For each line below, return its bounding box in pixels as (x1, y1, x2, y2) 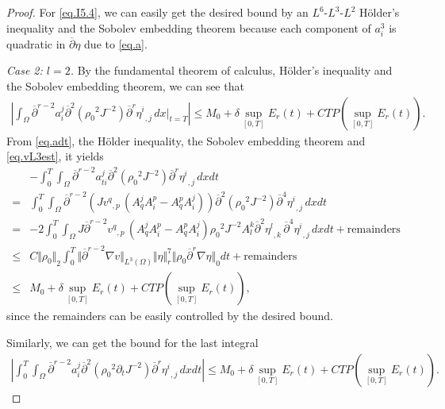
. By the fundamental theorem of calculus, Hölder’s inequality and (70, 62, 393, 79)
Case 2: (6, 62, 43, 79)
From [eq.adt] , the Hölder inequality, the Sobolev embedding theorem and (6, 132, 366, 149)
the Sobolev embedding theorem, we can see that (6, 77, 244, 94)
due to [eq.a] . (84, 35, 148, 52)
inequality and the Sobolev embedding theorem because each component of (6, 19, 371, 36)
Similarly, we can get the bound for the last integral (6, 334, 259, 351)
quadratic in (6, 35, 66, 52)
